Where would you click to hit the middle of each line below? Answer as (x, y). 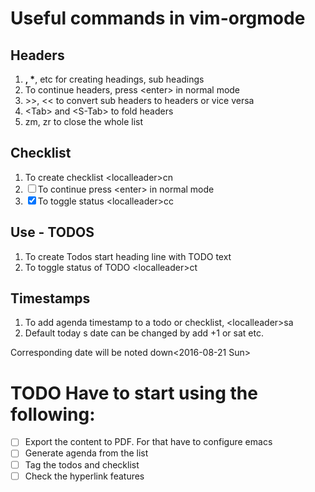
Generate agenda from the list (86, 453)
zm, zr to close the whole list (84, 121)
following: (53, 414)
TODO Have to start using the (134, 393)
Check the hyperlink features (84, 476)
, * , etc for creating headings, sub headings (114, 79)
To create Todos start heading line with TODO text (128, 256)
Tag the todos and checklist (82, 464)
